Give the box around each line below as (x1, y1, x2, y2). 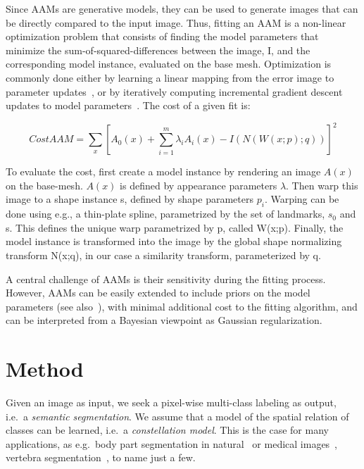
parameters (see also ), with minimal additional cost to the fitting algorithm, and (6, 299, 358, 313)
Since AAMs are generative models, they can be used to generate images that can (6, 1, 358, 15)
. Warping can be (264, 192, 339, 206)
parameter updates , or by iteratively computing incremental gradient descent (6, 84, 343, 99)
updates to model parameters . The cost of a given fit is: (6, 98, 251, 113)
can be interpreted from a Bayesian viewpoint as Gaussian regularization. (6, 313, 322, 327)
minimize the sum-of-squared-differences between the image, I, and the (6, 42, 310, 57)
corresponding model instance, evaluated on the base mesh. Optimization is (6, 56, 332, 71)
